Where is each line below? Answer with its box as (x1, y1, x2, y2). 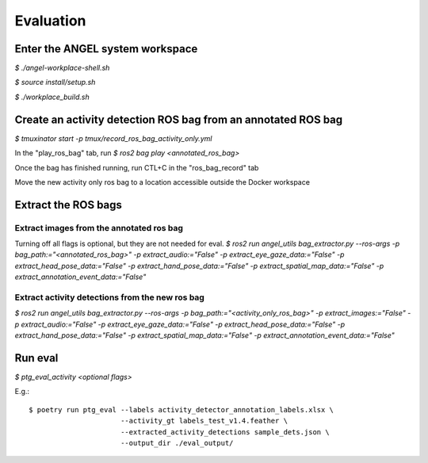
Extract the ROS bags (14, 198, 123, 212)
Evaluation (14, 12, 86, 29)
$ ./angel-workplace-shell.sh (14, 63, 110, 73)
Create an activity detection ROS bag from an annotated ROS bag (14, 113, 343, 126)
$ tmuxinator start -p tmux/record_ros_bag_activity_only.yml (14, 133, 212, 143)
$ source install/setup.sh (14, 78, 96, 87)
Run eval (14, 351, 59, 365)
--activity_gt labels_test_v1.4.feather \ (120, 416, 289, 426)
